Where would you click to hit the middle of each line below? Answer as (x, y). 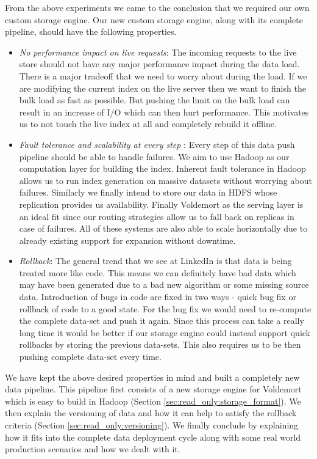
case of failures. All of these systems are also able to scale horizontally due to (163, 228)
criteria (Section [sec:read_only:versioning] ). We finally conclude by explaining (152, 425)
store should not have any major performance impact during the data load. (159, 64)
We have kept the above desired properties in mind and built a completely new (152, 377)
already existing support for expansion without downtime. (127, 240)
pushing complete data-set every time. (90, 357)
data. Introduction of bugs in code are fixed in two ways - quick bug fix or (158, 297)
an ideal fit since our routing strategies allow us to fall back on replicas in (157, 216)
